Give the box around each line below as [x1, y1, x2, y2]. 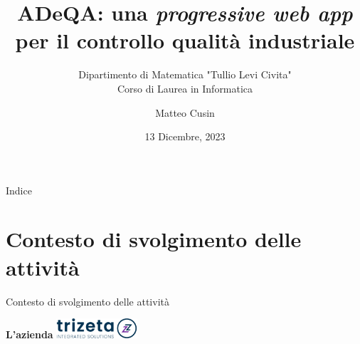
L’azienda [6, 326, 53, 341]
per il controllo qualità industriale [15, 26, 355, 55]
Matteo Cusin [155, 105, 215, 120]
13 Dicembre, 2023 [144, 129, 226, 144]
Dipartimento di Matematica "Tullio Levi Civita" [78, 67, 292, 82]
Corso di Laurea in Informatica [117, 80, 253, 95]
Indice [6, 182, 32, 197]
